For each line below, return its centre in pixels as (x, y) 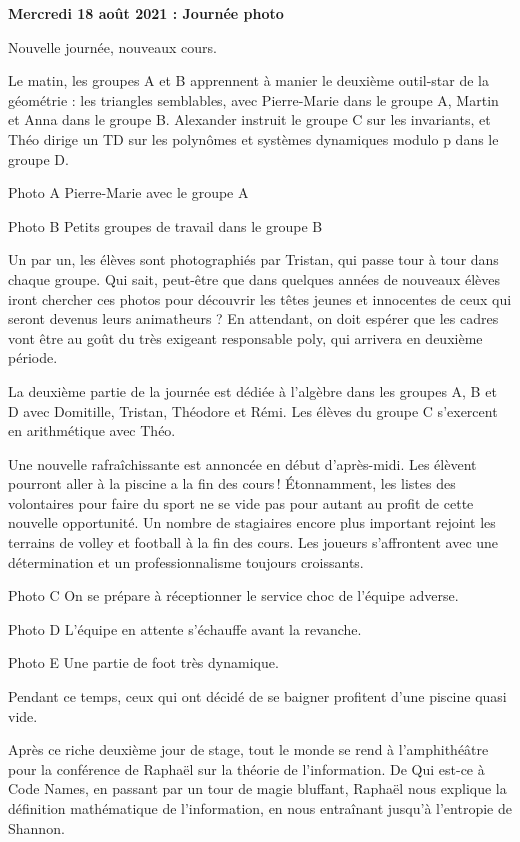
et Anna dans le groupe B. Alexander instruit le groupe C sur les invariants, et (249, 119)
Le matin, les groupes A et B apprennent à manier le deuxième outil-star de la (249, 80)
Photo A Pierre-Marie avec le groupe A (128, 192)
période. (33, 357)
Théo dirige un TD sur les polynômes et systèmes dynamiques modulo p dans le (253, 138)
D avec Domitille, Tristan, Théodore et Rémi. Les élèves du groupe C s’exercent (253, 410)
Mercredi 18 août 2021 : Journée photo (146, 13)
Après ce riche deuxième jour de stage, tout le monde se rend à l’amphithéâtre (248, 749)
